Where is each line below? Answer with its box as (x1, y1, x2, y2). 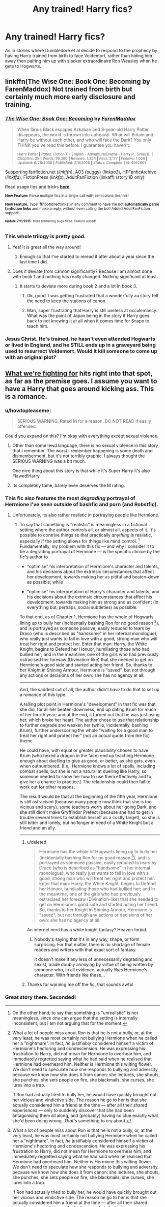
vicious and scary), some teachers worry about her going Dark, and (19, 804, 157, 810)
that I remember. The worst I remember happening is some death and (12, 448, 153, 454)
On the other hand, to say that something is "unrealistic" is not (12, 1010, 138, 1016)
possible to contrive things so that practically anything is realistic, (19, 532, 152, 538)
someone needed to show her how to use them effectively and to (19, 773, 151, 779)
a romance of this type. (19, 692, 67, 698)
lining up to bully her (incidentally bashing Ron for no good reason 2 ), (19, 619, 160, 626)
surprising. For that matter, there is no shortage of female (34, 942, 150, 948)
